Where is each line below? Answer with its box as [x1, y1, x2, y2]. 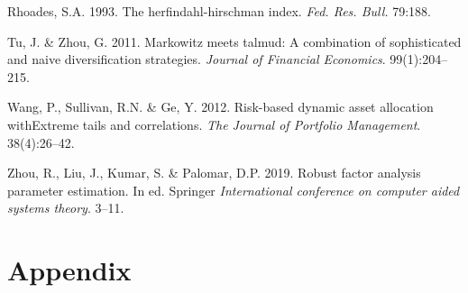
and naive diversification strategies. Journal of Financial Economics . [7, 50, 386, 69]
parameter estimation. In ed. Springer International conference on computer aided [7, 180, 460, 199]
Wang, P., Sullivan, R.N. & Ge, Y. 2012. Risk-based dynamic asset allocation [7, 97, 434, 116]
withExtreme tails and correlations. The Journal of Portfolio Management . [7, 114, 421, 133]
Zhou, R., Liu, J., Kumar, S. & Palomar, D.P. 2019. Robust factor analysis [7, 163, 421, 182]
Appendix [7, 252, 132, 288]
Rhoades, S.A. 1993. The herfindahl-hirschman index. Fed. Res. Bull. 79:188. [7, 2, 432, 20]
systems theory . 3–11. [7, 198, 124, 217]
